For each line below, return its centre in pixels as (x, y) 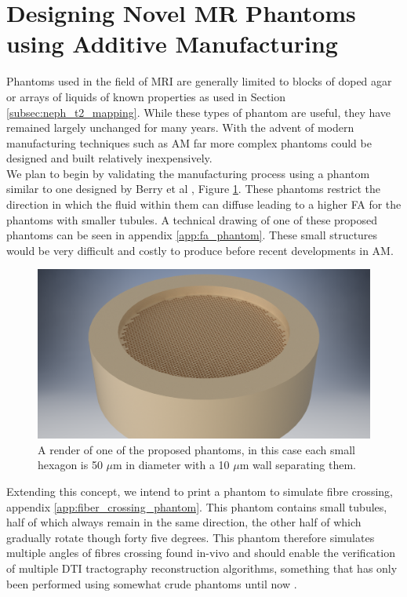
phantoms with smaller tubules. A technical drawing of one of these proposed (192, 219)
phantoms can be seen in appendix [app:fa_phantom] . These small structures (192, 235)
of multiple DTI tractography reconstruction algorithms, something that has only (202, 568)
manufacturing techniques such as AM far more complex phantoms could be (189, 142)
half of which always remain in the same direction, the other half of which (184, 522)
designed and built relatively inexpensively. (109, 158)
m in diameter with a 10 (171, 465)
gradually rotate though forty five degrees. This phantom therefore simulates (191, 537)
